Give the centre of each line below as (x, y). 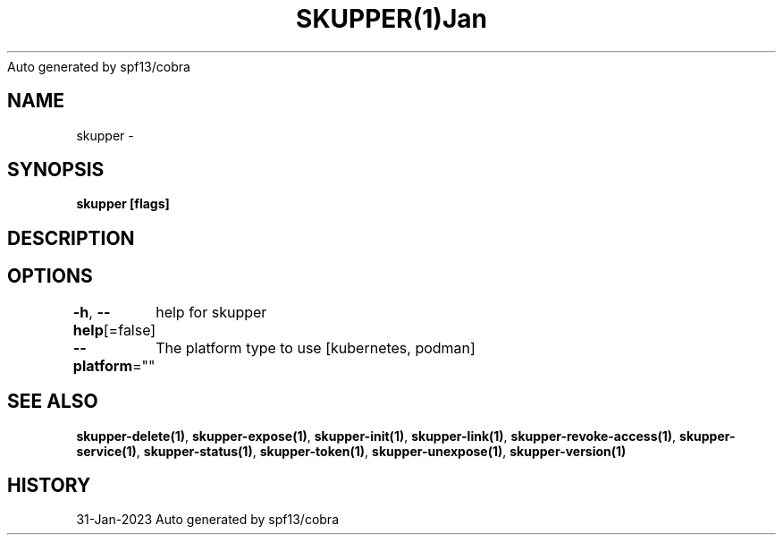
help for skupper (211, 312)
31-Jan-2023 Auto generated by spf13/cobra (207, 520)
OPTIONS (50, 276)
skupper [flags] (123, 204)
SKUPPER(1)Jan (391, 19)
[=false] (130, 330)
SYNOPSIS (56, 170)
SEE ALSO (53, 402)
